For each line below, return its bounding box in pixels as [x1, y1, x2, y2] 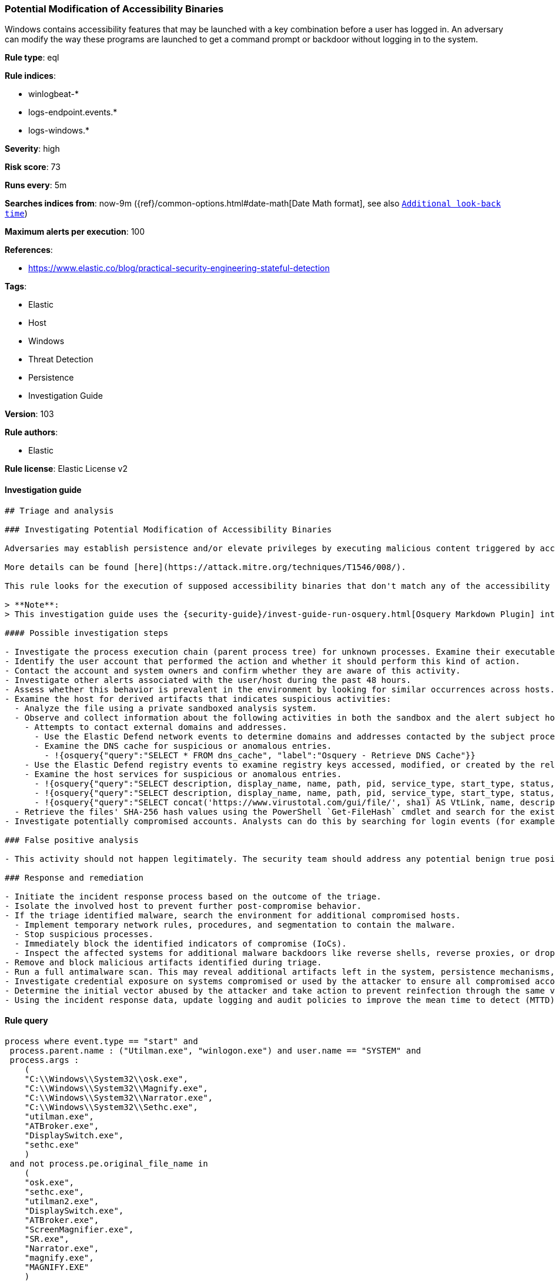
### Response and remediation [5, 872, 144, 882]
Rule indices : [5, 71, 56, 81]
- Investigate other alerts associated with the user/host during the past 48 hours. [5, 675, 412, 685]
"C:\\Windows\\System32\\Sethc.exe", [24, 1102, 198, 1112]
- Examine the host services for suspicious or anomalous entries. [24, 769, 342, 779]
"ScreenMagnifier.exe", [24, 1224, 134, 1234]
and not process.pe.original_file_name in [9, 1158, 208, 1168]
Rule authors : [5, 427, 58, 438]
